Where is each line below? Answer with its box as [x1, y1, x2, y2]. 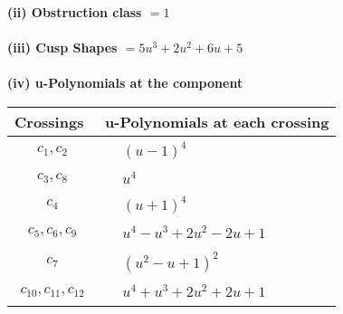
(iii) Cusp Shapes [7, 38, 118, 57]
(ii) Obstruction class [7, 3, 142, 21]
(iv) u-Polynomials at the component [7, 73, 243, 92]
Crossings [14, 110, 84, 132]
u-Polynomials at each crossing [105, 110, 329, 132]
